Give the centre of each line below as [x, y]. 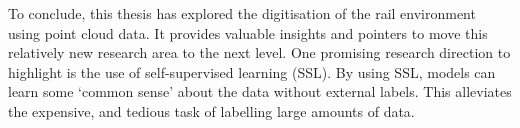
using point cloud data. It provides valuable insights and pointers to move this [248, 32]
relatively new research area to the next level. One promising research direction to [259, 52]
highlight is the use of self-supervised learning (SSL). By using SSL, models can [252, 71]
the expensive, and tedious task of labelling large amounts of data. [211, 110]
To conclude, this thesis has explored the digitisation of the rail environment [242, 13]
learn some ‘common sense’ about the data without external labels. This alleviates [260, 91]
